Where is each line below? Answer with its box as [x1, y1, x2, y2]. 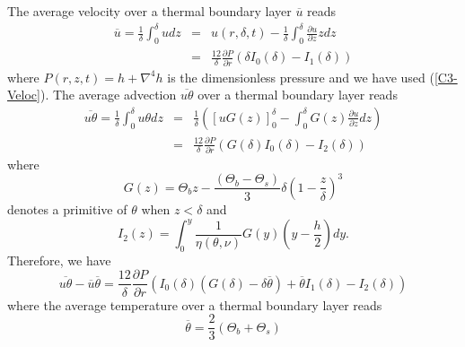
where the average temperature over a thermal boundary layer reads [7, 295, 382, 314]
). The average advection [39, 85, 177, 104]
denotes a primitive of [7, 199, 127, 218]
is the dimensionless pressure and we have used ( [167, 67, 434, 86]
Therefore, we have [7, 250, 111, 269]
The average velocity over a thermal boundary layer [7, 2, 292, 20]
